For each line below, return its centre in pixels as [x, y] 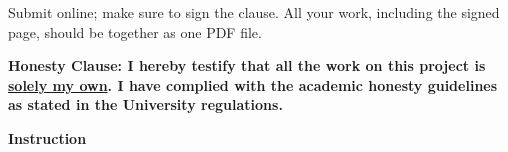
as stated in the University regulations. [145, 104]
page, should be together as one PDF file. [135, 31]
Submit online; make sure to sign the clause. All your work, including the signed [254, 12]
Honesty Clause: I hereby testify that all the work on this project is [247, 65]
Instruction [47, 137]
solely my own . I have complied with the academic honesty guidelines [253, 84]
